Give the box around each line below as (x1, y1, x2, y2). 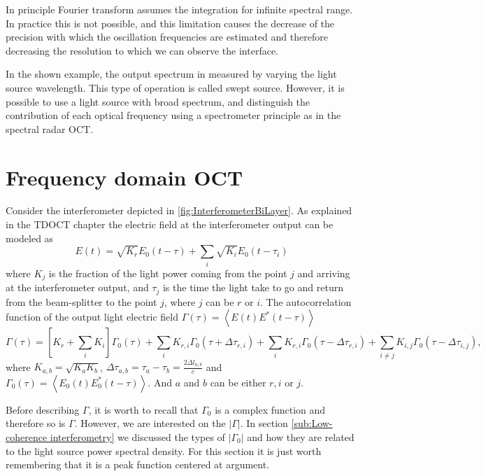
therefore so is (6, 416, 66, 430)
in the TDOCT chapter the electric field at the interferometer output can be (6, 217, 334, 232)
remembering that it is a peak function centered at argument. (6, 457, 270, 472)
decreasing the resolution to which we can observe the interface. (6, 43, 279, 57)
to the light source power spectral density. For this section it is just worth (6, 443, 322, 458)
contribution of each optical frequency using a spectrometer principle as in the (6, 108, 341, 122)
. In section (240, 416, 288, 430)
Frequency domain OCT (6, 162, 243, 191)
